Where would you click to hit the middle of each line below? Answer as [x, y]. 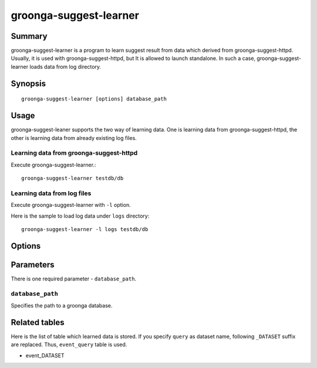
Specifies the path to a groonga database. [62, 306]
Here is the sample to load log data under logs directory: [80, 216]
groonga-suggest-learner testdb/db [72, 178]
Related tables [38, 322]
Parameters [33, 265]
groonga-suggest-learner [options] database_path [94, 99]
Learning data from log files [51, 193]
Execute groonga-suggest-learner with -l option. [71, 205]
